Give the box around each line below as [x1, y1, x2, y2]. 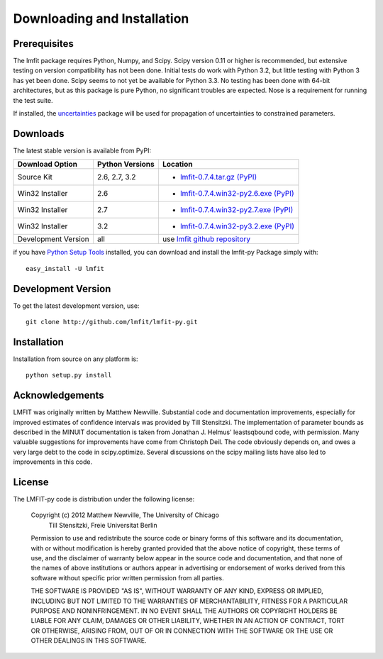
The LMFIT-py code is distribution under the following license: [13, 495, 195, 504]
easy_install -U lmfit [26, 265, 105, 272]
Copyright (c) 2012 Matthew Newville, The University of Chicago [30, 511, 220, 519]
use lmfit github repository [162, 234, 251, 244]
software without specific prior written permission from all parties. [30, 573, 224, 582]
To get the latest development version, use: [13, 301, 140, 310]
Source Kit [17, 172, 52, 182]
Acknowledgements [13, 389, 104, 402]
